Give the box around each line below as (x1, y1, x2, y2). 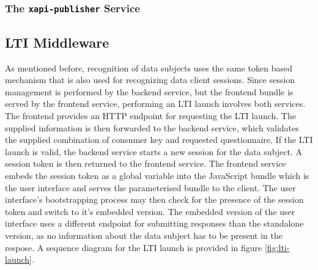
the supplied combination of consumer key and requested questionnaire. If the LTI (5, 133, 313, 146)
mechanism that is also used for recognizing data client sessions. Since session (5, 73, 295, 86)
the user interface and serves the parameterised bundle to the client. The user (5, 181, 296, 194)
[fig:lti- (264, 241, 290, 254)
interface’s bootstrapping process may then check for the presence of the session (5, 193, 304, 206)
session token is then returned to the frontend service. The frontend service (5, 157, 286, 170)
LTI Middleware (5, 32, 109, 51)
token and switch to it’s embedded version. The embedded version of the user (5, 205, 295, 217)
